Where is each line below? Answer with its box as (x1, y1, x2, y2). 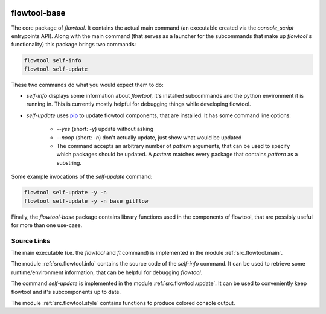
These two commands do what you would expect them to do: (11, 81, 164, 88)
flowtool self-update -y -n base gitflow (24, 197, 149, 205)
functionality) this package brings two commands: (11, 41, 136, 48)
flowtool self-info (24, 57, 81, 64)
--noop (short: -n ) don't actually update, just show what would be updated (56, 133, 242, 141)
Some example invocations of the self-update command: (11, 173, 153, 181)
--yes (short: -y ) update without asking (56, 126, 154, 133)
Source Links (11, 236, 51, 245)
